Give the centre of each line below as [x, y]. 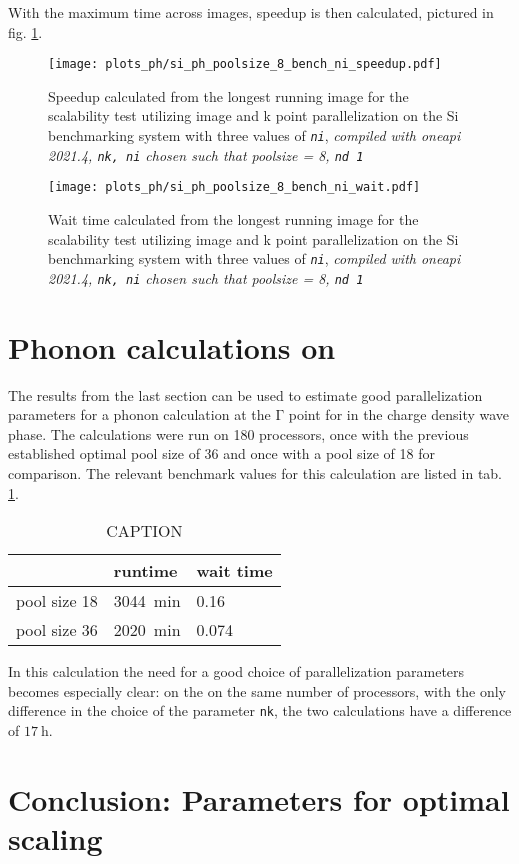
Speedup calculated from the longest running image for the [228, 95]
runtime [145, 571]
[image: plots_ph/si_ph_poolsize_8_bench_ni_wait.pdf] [234, 187]
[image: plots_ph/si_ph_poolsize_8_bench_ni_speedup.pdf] [245, 64]
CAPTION [144, 531]
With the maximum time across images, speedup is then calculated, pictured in [251, 12]
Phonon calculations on [172, 346]
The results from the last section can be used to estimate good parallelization [245, 394]
